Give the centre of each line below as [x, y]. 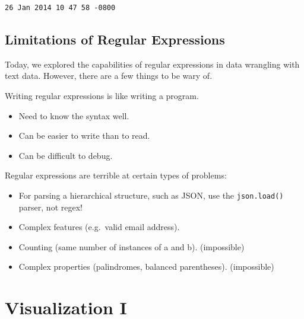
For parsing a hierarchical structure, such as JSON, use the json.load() [151, 195]
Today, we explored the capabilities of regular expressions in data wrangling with [152, 64]
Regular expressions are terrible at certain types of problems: [116, 175]
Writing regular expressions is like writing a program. [102, 95]
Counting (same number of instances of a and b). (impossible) [132, 246]
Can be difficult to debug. [66, 155]
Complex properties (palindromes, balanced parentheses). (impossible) [146, 267]
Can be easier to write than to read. [84, 135]
